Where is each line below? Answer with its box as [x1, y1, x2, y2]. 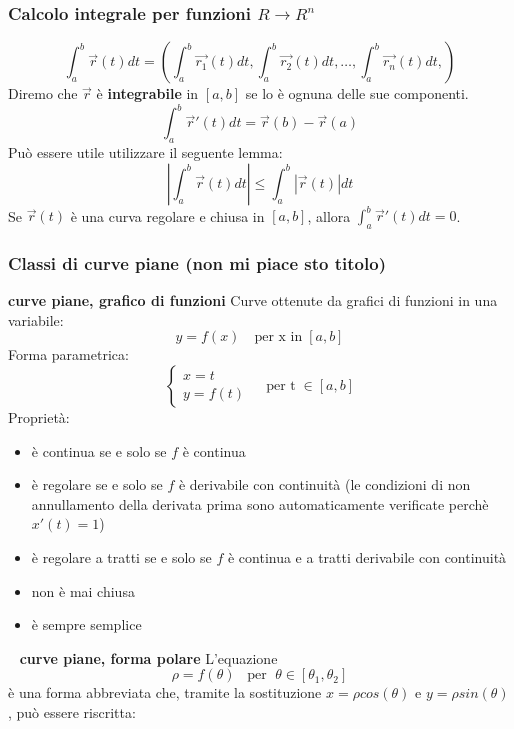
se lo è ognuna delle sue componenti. [245, 83, 469, 104]
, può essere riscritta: [8, 701, 136, 722]
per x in [254, 330, 303, 345]
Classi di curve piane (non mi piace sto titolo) [8, 250, 386, 275]
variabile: [8, 309, 64, 330]
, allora [307, 205, 351, 226]
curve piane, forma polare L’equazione [19, 647, 278, 668]
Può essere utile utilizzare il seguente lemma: [8, 142, 283, 163]
